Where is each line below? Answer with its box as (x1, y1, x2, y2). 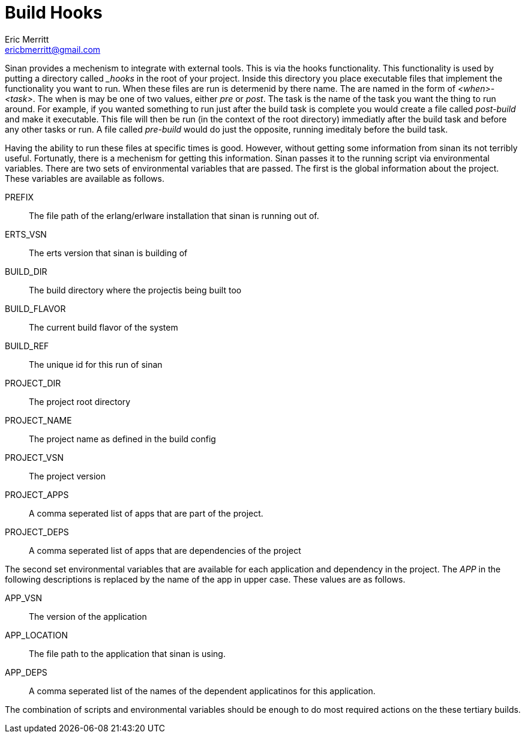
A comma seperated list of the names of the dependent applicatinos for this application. (29, 685, 376, 696)
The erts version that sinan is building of (29, 247, 188, 258)
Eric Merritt (5, 34, 49, 44)
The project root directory (29, 396, 131, 407)
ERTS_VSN (5, 229, 47, 239)
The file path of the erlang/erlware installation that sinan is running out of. (29, 210, 319, 221)
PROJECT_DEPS (5, 526, 69, 537)
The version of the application (29, 611, 147, 622)
